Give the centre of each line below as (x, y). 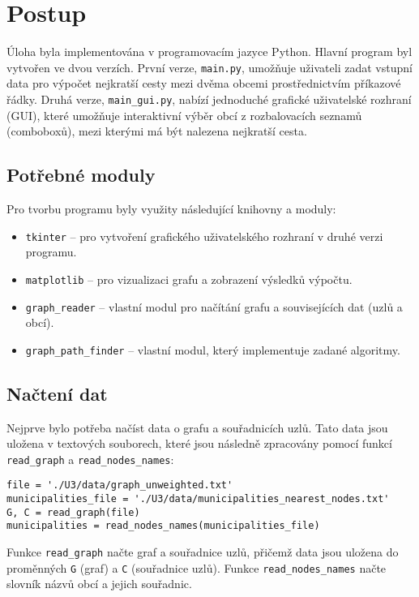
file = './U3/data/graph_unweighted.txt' (120, 485)
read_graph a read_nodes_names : (90, 459)
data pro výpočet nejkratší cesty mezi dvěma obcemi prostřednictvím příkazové (204, 83)
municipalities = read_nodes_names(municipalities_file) (163, 526)
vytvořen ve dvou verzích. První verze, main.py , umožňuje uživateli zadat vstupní (209, 67)
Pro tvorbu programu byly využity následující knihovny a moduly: (171, 209)
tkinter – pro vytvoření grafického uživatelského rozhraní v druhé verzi (204, 236)
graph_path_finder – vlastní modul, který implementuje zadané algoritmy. (213, 349)
